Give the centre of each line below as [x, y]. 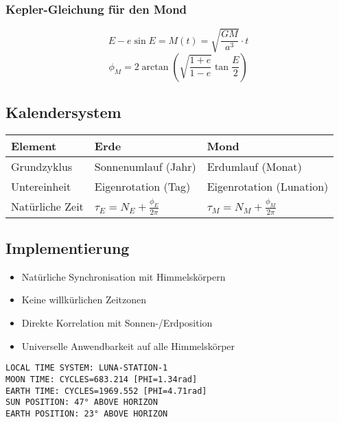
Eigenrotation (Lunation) [268, 186]
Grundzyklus [42, 166]
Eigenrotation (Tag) [142, 186]
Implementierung [68, 248]
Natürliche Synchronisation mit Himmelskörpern [124, 276]
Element [34, 145]
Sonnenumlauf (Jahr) [145, 166]
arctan [155, 67]
